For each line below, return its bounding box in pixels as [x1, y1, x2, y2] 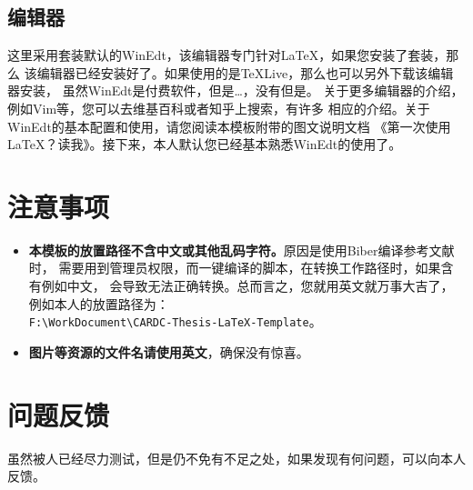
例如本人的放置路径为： [28, 294, 169, 313]
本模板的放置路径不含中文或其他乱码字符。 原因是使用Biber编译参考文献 [28, 240, 455, 259]
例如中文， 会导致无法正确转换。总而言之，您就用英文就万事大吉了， [41, 276, 454, 295]
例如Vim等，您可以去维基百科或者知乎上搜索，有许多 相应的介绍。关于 [7, 98, 430, 117]
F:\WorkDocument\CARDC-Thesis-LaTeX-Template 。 [28, 312, 322, 331]
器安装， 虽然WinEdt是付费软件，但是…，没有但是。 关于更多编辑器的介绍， [7, 81, 464, 100]
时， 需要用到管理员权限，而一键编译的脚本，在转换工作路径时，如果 [28, 258, 441, 277]
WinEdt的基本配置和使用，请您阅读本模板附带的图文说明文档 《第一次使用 [7, 116, 451, 135]
